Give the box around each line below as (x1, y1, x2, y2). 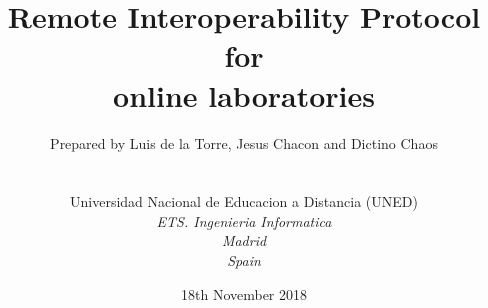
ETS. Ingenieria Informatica (156, 210, 332, 231)
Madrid (221, 230, 267, 251)
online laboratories (113, 74, 375, 115)
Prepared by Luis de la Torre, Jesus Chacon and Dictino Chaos (50, 132, 438, 153)
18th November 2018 (180, 283, 308, 304)
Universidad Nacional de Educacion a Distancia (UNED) (70, 191, 418, 212)
